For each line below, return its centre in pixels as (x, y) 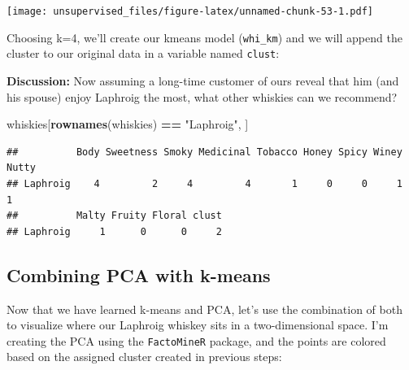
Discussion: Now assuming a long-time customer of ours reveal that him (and (203, 80)
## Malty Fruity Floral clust (114, 216)
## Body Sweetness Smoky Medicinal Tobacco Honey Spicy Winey (204, 152)
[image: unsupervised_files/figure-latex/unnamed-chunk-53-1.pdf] (190, 11)
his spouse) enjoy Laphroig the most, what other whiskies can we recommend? (202, 96)
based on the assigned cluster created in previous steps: (144, 357)
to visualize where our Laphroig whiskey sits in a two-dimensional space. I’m (198, 325)
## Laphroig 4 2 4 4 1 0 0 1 (204, 183)
